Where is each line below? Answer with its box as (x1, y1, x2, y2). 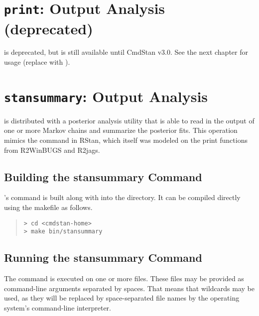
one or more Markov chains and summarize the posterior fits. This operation (4, 125, 238, 135)
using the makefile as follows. (4, 202, 93, 212)
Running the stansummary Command (4, 250, 202, 265)
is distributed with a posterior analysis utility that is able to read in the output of (4, 115, 255, 125)
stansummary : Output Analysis (4, 86, 208, 106)
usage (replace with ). (4, 57, 70, 67)
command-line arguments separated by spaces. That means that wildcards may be (4, 283, 255, 293)
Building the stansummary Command (4, 169, 202, 184)
